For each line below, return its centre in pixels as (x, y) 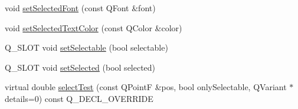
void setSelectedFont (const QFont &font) (80, 8)
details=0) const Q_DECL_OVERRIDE (79, 98)
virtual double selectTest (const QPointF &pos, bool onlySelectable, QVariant (146, 87)
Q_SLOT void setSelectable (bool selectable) (86, 47)
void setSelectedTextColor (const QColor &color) (94, 27)
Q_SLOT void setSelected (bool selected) (80, 67)
